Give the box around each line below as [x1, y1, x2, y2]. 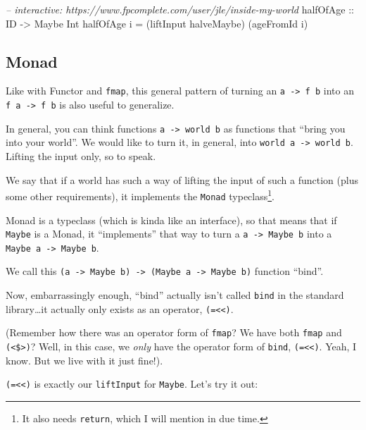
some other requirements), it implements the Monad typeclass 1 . [6, 187, 274, 203]
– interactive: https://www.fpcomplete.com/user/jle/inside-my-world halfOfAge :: [6, 2, 354, 16]
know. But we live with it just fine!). [6, 352, 163, 367]
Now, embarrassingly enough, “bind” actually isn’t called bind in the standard [6, 288, 344, 302]
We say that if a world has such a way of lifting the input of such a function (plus [6, 172, 358, 187]
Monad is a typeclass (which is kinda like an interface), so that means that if [6, 212, 337, 227]
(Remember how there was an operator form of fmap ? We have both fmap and [6, 325, 342, 340]
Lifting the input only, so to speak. [6, 149, 156, 164]
